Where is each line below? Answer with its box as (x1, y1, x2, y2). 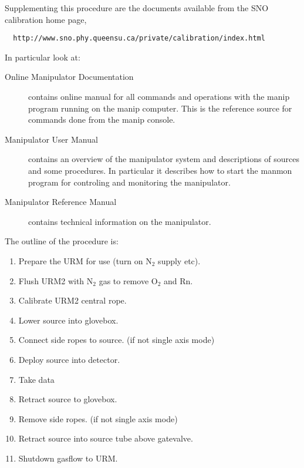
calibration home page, (5, 13, 87, 25)
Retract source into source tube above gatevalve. (18, 432, 193, 445)
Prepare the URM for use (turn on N (18, 254, 152, 267)
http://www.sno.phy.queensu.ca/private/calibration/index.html (13, 34, 265, 43)
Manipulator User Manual (5, 133, 98, 145)
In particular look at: (5, 50, 80, 63)
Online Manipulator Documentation (5, 70, 134, 83)
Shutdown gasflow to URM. (18, 452, 118, 464)
